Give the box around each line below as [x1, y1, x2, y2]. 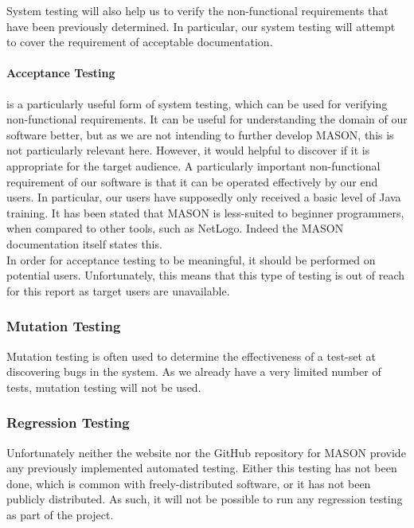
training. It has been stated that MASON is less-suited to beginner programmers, [6, 204, 404, 221]
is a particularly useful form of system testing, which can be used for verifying [6, 95, 388, 111]
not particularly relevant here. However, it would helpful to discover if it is [6, 142, 370, 158]
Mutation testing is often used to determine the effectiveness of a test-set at [6, 347, 377, 364]
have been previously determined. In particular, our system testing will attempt [6, 18, 396, 34]
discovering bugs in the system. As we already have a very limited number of [6, 363, 381, 380]
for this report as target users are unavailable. [6, 282, 230, 299]
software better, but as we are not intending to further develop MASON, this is [6, 126, 394, 143]
